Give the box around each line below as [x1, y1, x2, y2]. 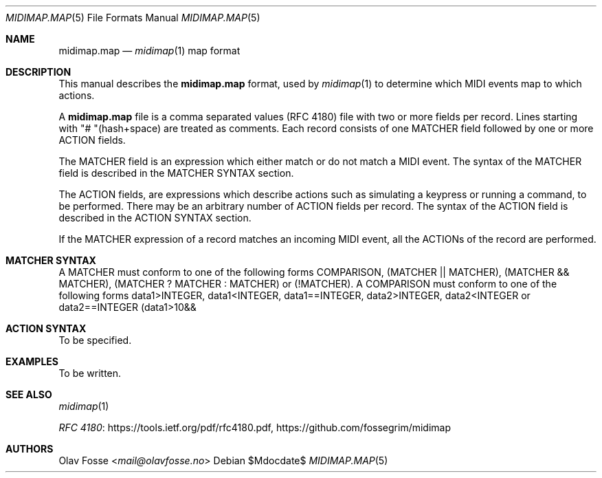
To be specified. [58, 334, 132, 346]
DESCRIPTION [5, 66, 71, 78]
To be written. [58, 367, 122, 379]
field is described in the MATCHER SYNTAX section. [58, 167, 294, 179]
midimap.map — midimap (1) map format [58, 45, 241, 56]
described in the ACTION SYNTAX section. [58, 212, 252, 224]
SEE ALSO [5, 389, 52, 400]
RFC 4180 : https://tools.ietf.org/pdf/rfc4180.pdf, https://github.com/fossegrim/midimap [58, 422, 452, 433]
